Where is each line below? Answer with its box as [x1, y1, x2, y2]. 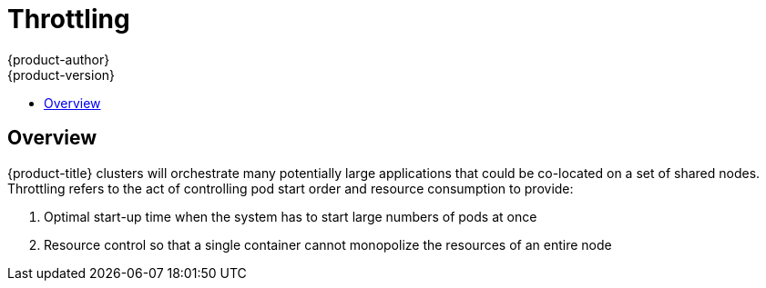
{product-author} [7, 51, 110, 67]
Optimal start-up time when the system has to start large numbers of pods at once [44, 208, 537, 224]
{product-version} [7, 66, 116, 83]
